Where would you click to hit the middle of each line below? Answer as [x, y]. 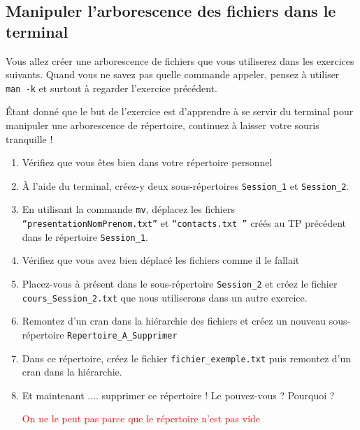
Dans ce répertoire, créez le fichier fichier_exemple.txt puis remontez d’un [187, 358]
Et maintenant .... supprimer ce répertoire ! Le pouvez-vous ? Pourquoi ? [178, 395]
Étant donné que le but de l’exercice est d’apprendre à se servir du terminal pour [180, 111]
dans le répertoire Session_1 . [85, 236]
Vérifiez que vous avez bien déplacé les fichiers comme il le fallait [161, 260]
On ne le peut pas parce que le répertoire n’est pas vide [141, 418]
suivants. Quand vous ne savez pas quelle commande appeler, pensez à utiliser [173, 74]
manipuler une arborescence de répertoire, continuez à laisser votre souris [163, 125]
